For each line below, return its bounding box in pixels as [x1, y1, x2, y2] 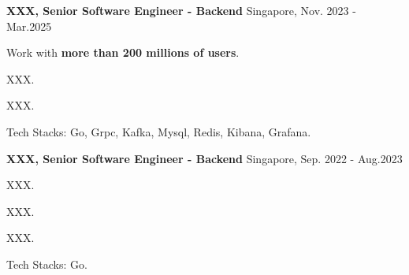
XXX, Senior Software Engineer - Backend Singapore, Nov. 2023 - [6, 2, 356, 18]
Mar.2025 [6, 17, 52, 34]
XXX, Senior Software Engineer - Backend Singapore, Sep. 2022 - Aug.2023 [6, 150, 403, 166]
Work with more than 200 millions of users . [6, 44, 240, 61]
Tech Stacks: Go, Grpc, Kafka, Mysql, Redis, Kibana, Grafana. [6, 123, 311, 139]
